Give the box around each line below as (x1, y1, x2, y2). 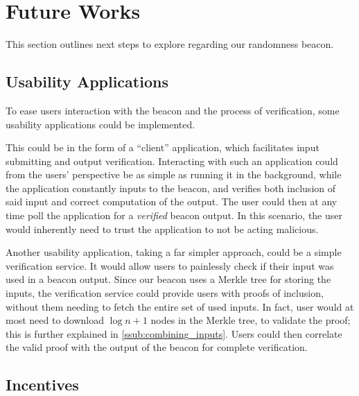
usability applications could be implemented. (6, 117, 195, 131)
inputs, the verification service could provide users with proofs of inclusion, (6, 286, 324, 300)
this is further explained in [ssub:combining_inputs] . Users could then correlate (6, 326, 342, 341)
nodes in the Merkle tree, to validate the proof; (150, 313, 351, 327)
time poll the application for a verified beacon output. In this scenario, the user (6, 208, 342, 223)
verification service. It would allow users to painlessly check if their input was (6, 258, 334, 273)
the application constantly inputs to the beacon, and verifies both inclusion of (6, 180, 336, 195)
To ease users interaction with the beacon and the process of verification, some (6, 103, 340, 117)
